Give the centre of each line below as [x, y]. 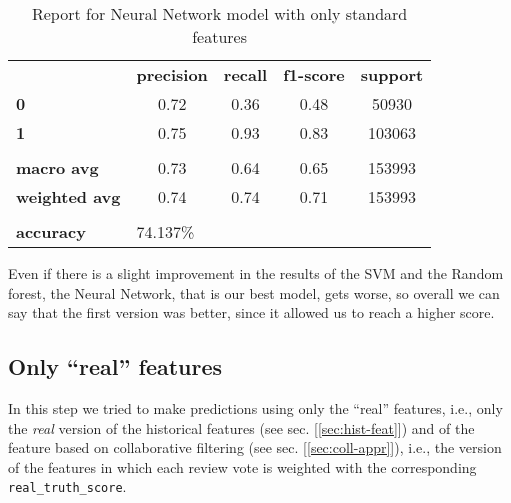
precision [172, 74]
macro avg [57, 167]
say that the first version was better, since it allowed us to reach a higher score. [251, 312]
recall [245, 74]
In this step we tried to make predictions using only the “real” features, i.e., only [255, 407]
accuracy [51, 231]
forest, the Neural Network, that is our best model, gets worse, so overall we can [254, 292]
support [392, 74]
